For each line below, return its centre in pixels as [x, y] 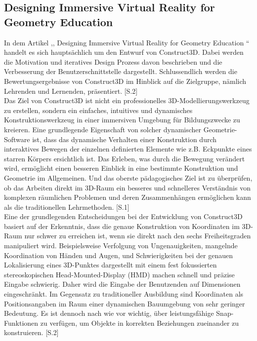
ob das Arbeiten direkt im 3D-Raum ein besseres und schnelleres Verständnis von [127, 187]
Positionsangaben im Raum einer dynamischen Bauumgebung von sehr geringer [125, 303]
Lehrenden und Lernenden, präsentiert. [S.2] [71, 91]
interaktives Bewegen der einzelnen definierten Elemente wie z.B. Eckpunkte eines [128, 149]
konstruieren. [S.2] [31, 332]
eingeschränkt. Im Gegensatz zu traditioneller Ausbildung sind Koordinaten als [124, 294]
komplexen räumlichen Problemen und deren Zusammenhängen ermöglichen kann [128, 197]
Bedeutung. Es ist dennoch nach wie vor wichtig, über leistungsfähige [109, 313]
